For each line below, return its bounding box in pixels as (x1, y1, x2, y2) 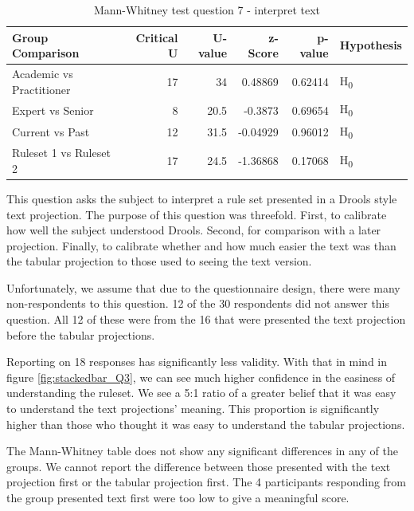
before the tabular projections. (6, 326, 155, 343)
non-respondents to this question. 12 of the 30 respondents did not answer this (6, 295, 390, 312)
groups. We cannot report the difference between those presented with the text (6, 458, 391, 474)
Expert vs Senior (12, 101, 94, 118)
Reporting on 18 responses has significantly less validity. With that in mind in (6, 353, 388, 370)
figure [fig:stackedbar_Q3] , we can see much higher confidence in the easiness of (6, 368, 396, 385)
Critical (135, 29, 178, 45)
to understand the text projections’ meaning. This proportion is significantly (6, 400, 380, 417)
